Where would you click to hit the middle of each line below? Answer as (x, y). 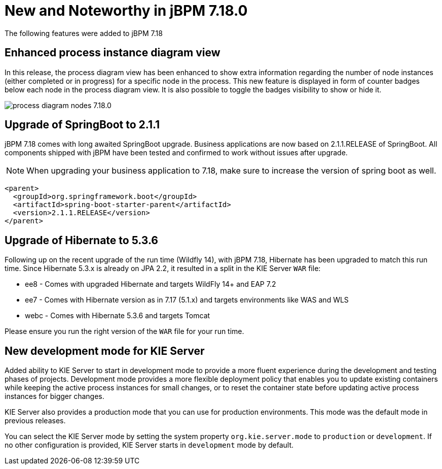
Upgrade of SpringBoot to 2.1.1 (82, 125)
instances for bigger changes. (54, 396)
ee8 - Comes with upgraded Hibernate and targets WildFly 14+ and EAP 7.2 (151, 284)
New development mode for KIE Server (105, 351)
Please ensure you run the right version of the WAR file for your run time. (124, 331)
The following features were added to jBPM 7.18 (84, 33)
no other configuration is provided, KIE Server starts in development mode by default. (149, 445)
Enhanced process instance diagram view (113, 53)
